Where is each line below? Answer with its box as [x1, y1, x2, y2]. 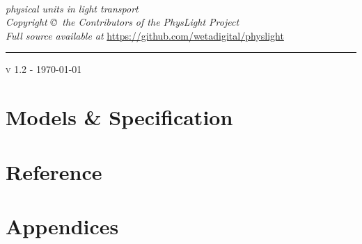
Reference [6, 157, 102, 186]
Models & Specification [6, 103, 233, 131]
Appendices [6, 211, 119, 240]
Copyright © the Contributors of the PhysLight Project [6, 15, 239, 29]
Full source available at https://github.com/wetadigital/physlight [6, 28, 284, 42]
